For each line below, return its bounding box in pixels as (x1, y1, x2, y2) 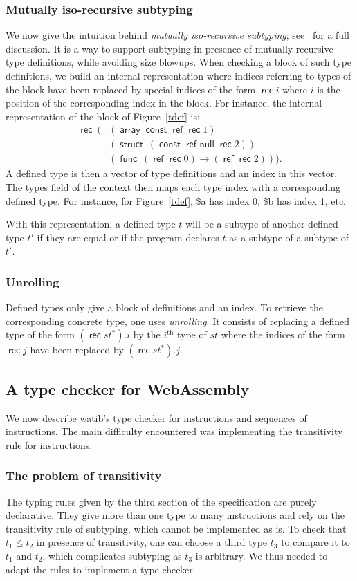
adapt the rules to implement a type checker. (6, 562, 196, 576)
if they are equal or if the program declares (37, 230, 219, 244)
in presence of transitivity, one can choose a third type (36, 535, 268, 549)
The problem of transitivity (6, 467, 162, 484)
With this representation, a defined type (6, 216, 176, 231)
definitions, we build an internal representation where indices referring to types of (6, 68, 351, 82)
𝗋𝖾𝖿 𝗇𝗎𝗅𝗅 (185, 140, 214, 150)
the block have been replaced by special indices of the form (6, 82, 256, 96)
